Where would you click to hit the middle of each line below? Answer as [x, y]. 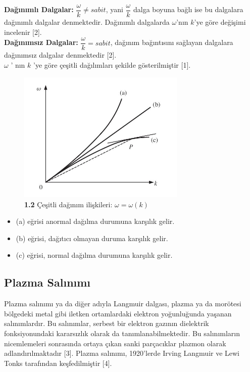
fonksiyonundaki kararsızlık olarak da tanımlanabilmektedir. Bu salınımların [122, 333]
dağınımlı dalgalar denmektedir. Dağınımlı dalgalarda [87, 22]
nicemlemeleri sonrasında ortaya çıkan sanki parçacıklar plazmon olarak [115, 343]
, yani [114, 9]
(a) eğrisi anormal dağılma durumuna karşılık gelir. [95, 221]
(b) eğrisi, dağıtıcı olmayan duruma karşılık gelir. [92, 238]
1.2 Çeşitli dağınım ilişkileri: [68, 204]
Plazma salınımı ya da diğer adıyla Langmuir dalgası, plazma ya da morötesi [123, 304]
